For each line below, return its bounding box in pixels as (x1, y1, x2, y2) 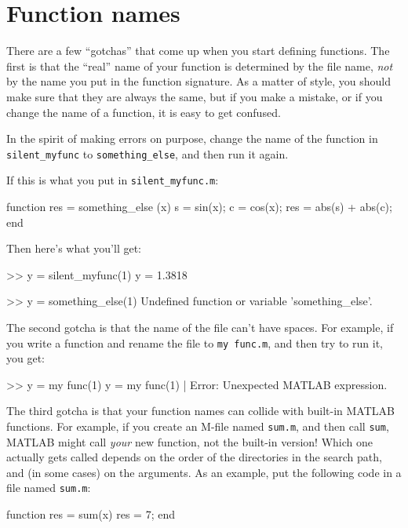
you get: (6, 350, 45, 366)
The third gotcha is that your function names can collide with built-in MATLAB (6, 402, 395, 419)
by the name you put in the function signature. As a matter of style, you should (6, 73, 392, 89)
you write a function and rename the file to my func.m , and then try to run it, (6, 334, 383, 351)
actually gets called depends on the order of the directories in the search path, (6, 449, 382, 465)
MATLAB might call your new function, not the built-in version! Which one (6, 433, 373, 450)
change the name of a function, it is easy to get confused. (6, 104, 281, 120)
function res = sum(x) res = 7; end (6, 506, 175, 523)
